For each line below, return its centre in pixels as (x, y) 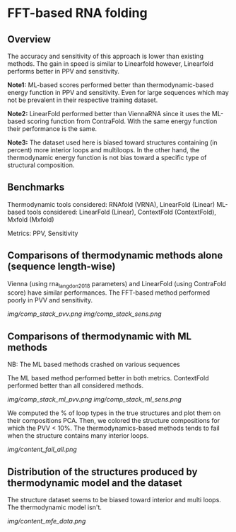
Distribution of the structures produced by (102, 471)
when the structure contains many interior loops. (78, 436)
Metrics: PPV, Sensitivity (43, 233)
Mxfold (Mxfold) (31, 219)
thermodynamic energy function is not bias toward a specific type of (107, 158)
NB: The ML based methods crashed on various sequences (94, 364)
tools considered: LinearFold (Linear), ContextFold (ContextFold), (122, 212)
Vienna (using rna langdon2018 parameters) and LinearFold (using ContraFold (117, 284)
